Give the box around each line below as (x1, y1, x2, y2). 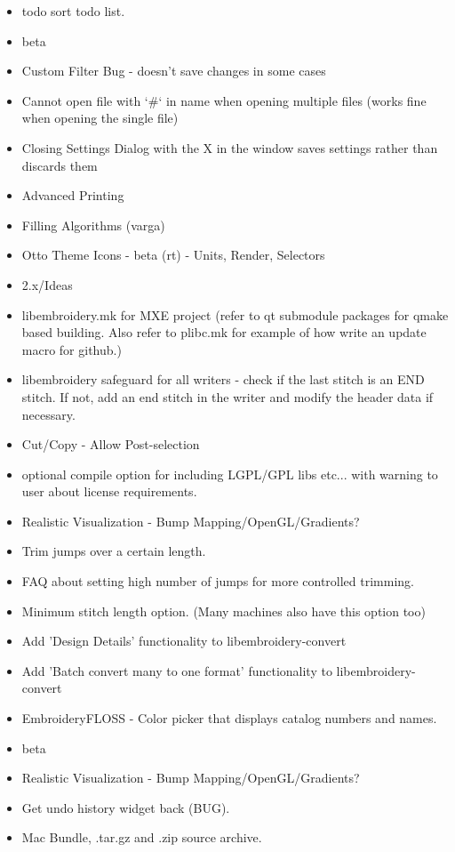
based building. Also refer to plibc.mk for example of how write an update (21, 323, 427, 342)
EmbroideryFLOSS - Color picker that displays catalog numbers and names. (21, 709, 437, 727)
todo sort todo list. (21, 2, 125, 20)
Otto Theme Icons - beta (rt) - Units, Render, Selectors (21, 245, 325, 264)
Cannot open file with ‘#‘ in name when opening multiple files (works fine (21, 91, 427, 109)
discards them (21, 156, 98, 174)
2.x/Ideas (21, 275, 73, 293)
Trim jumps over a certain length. (21, 542, 206, 560)
